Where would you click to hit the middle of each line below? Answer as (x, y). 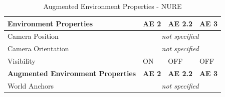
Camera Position (33, 36)
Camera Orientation (38, 48)
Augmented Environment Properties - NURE (112, 6)
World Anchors (31, 85)
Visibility (22, 61)
